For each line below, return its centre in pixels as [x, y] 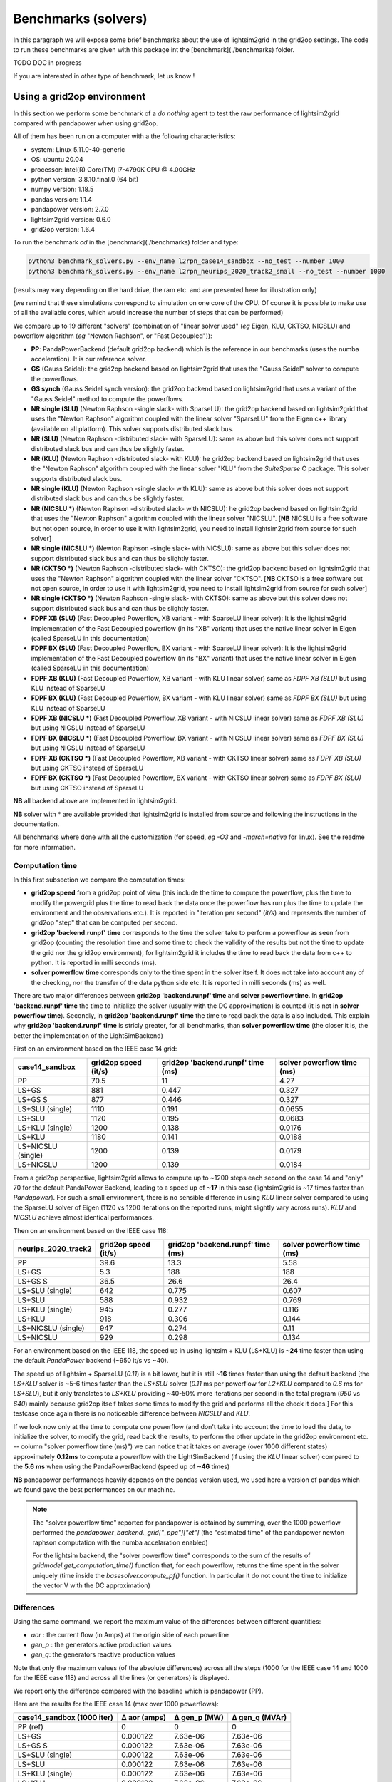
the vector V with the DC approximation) [92, 1585]
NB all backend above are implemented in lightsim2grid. [95, 801]
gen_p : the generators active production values [101, 1645]
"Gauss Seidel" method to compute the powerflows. [108, 398]
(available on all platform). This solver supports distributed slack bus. [133, 428]
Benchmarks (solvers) [80, 19]
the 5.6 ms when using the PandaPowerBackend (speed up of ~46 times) [122, 1467]
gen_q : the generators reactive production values [103, 1654]
